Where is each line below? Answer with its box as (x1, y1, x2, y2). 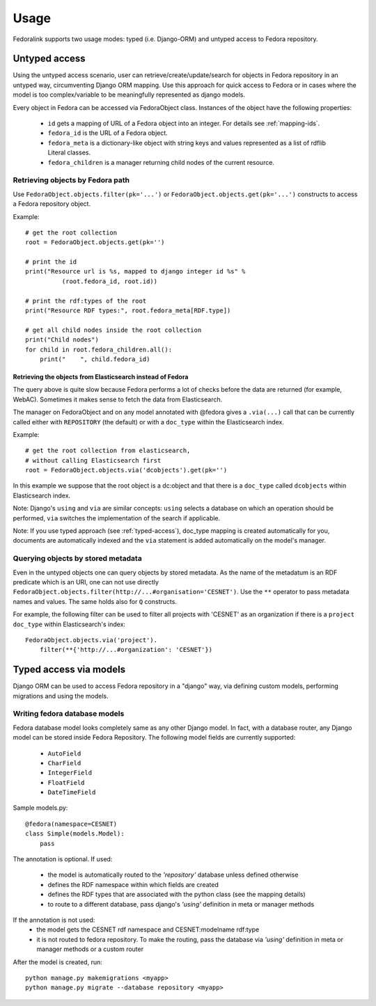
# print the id (25, 258, 77, 266)
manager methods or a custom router (36, 945, 144, 953)
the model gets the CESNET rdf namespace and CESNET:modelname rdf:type (36, 925, 260, 934)
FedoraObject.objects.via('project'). (25, 636, 158, 644)
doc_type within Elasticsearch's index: (13, 620, 125, 628)
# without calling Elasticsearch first (25, 456, 162, 464)
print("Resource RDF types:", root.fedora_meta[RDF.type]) (25, 307, 231, 314)
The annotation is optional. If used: (13, 855, 113, 863)
